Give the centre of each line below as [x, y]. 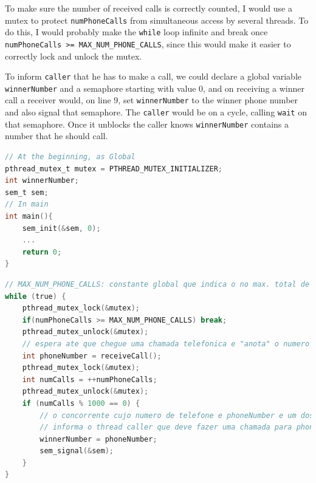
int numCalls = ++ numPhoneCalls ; [90, 379]
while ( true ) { [36, 296]
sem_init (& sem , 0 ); [61, 228]
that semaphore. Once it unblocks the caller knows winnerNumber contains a [147, 124]
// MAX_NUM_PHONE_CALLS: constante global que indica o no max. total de [157, 284]
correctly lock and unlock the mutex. [74, 56]
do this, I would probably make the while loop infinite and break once [136, 32]
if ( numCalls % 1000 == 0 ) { [81, 403]
